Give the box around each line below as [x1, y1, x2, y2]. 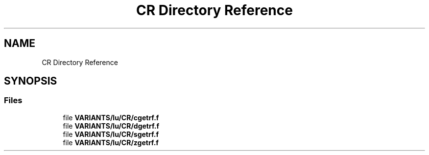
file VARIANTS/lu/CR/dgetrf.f [63, 121, 159, 130]
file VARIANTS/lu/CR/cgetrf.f [63, 113, 159, 122]
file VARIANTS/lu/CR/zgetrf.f [63, 138, 159, 147]
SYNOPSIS [4, 75, 57, 88]
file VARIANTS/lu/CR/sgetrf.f [63, 130, 159, 138]
